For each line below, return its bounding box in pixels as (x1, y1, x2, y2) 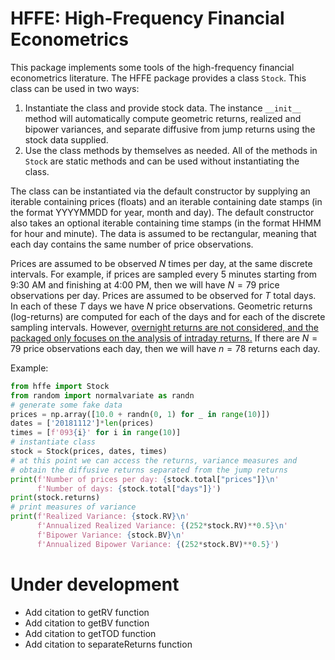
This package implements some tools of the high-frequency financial (10, 61, 295, 73)
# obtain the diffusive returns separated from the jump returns (10, 465, 288, 475)
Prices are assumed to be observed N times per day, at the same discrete (10, 257, 313, 269)
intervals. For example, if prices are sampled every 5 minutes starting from (10, 268, 318, 280)
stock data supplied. (24, 133, 109, 146)
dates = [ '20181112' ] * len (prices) (10, 418, 155, 429)
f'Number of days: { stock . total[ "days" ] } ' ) (36, 483, 222, 494)
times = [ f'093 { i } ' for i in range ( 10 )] (10, 428, 182, 438)
